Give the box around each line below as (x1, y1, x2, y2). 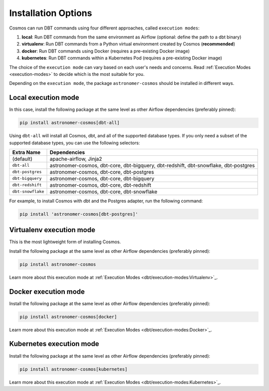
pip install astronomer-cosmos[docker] (19, 314, 117, 320)
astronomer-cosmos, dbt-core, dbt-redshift (49, 181, 151, 188)
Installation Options (9, 7, 92, 18)
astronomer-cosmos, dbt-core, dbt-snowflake (49, 188, 157, 195)
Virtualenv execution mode (9, 226, 96, 234)
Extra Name (12, 149, 41, 156)
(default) (12, 155, 32, 162)
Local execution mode (9, 93, 80, 102)
